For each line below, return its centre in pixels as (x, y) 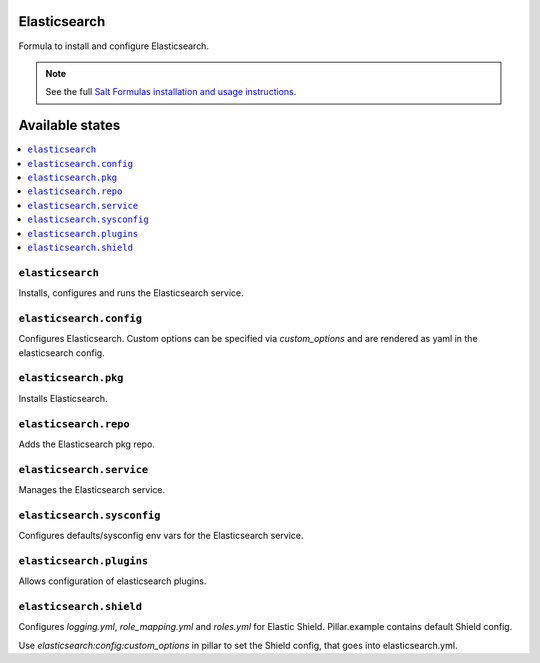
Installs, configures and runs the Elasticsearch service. (131, 293)
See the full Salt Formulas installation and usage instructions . (171, 92)
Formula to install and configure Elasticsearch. (114, 46)
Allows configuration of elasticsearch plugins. (112, 581)
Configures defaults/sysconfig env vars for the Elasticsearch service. (161, 536)
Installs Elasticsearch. (63, 398)
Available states (69, 125)
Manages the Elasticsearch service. (91, 490)
